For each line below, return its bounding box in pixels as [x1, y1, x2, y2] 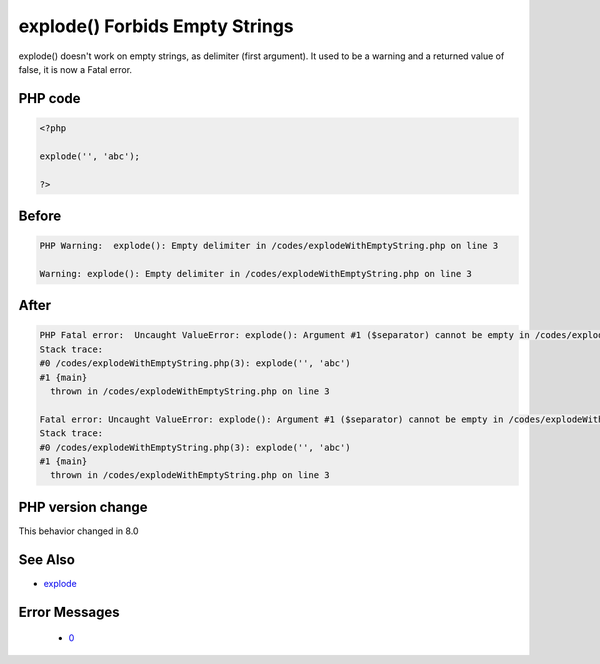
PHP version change [18, 498, 149, 515]
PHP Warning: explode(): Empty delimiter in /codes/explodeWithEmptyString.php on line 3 [39, 240, 499, 252]
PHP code [18, 90, 81, 107]
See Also [18, 551, 75, 568]
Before [18, 207, 62, 224]
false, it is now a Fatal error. [18, 63, 133, 75]
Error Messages [18, 603, 120, 620]
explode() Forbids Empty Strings [18, 15, 294, 37]
